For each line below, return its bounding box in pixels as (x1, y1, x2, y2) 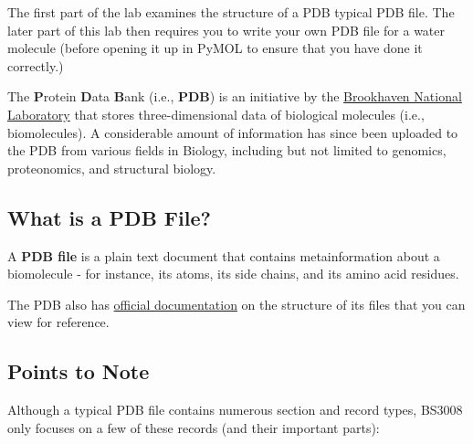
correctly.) (7, 56, 64, 75)
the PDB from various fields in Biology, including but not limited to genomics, (7, 141, 447, 160)
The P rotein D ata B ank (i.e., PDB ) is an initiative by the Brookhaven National (7, 87, 462, 106)
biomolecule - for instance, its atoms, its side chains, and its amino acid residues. (7, 264, 459, 283)
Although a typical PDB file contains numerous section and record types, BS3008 (7, 400, 463, 419)
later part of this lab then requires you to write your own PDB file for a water (7, 20, 445, 39)
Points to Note (7, 357, 150, 386)
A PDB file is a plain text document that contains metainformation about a (7, 246, 440, 265)
